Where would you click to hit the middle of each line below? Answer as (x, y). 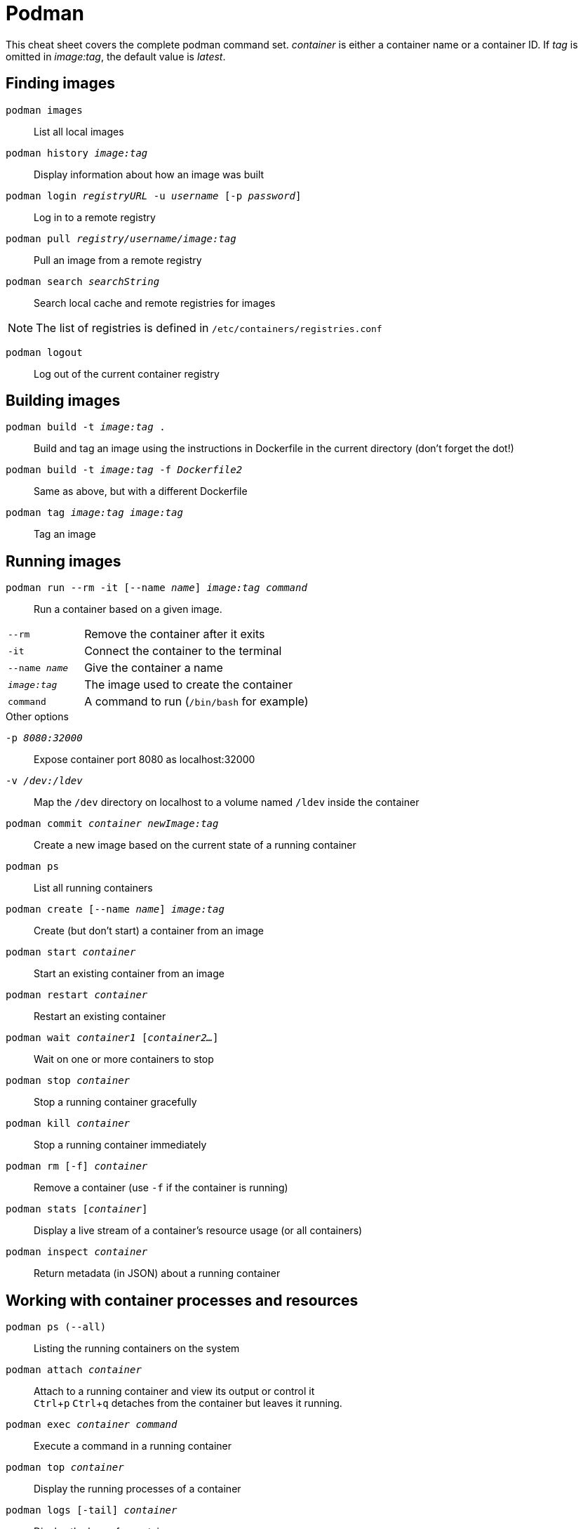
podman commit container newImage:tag (112, 824)
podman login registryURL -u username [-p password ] (154, 196)
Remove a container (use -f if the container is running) (161, 1188)
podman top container (65, 1468)
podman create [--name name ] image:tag (115, 909)
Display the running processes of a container (138, 1489)
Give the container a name (154, 668)
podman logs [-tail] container (92, 1510)
